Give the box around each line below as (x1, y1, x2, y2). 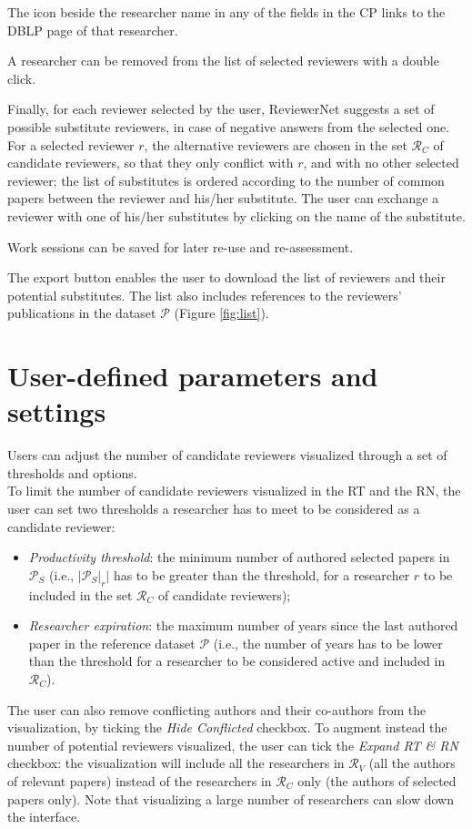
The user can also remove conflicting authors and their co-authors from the (7, 700, 427, 719)
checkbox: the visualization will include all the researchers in (7, 753, 345, 773)
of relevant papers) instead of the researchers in (7, 771, 272, 790)
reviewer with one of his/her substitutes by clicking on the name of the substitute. (7, 206, 466, 225)
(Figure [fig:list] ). (174, 303, 269, 322)
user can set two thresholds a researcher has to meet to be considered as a (7, 499, 420, 517)
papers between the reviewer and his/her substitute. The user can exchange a (7, 189, 439, 208)
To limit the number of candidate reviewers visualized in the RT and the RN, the (7, 481, 461, 500)
